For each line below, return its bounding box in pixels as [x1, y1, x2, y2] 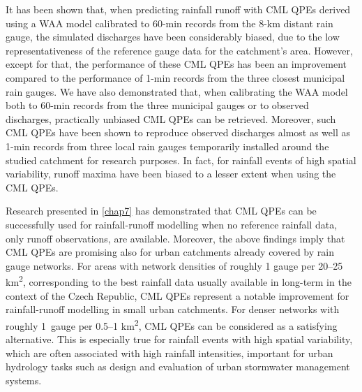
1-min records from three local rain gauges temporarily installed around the [6, 138, 329, 153]
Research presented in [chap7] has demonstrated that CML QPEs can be [6, 203, 317, 218]
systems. [6, 372, 42, 387]
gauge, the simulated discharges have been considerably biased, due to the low [6, 29, 340, 44]
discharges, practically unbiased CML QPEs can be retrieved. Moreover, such [6, 111, 336, 126]
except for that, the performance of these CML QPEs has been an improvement [6, 57, 347, 71]
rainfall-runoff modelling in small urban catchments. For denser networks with [6, 302, 340, 317]
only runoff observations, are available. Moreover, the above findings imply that [6, 231, 345, 245]
